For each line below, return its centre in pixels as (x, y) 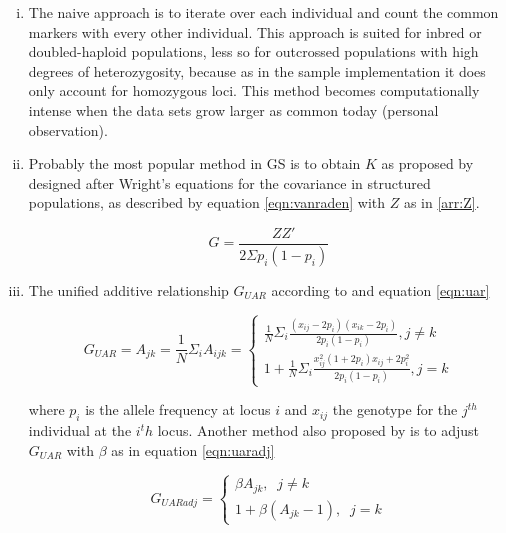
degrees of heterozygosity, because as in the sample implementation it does (257, 70)
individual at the (80, 430)
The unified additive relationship (128, 289)
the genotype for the (395, 409)
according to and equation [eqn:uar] (380, 289)
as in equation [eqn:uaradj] (193, 449)
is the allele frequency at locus (178, 409)
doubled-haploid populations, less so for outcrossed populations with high (253, 51)
